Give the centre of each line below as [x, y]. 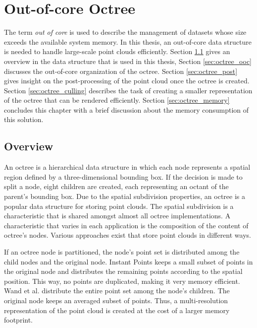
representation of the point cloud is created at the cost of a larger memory [117, 310]
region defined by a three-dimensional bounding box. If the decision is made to [123, 176]
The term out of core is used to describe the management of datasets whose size [125, 32]
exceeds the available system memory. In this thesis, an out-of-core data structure [128, 41]
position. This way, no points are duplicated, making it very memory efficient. [122, 281]
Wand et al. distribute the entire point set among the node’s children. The [117, 291]
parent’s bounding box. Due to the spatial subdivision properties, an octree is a [125, 196]
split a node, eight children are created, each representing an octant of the [116, 186]
